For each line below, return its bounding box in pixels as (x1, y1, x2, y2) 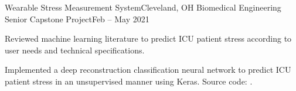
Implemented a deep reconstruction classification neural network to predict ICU (5, 63, 291, 76)
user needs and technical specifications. (5, 43, 145, 56)
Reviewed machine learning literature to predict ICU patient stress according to (5, 32, 292, 45)
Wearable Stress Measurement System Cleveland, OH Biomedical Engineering (5, 1, 281, 13)
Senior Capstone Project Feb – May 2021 (5, 12, 149, 25)
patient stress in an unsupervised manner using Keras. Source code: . (5, 75, 253, 87)
